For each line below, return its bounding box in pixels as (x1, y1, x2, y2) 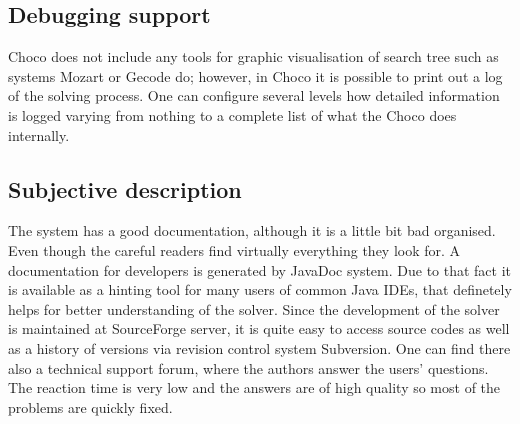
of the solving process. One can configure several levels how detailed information (8, 85, 500, 106)
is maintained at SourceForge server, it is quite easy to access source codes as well (8, 318, 510, 339)
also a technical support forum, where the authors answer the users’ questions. (8, 357, 489, 378)
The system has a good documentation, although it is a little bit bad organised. (8, 220, 496, 241)
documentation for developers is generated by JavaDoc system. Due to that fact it (8, 259, 512, 280)
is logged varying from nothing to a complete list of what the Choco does (8, 104, 457, 125)
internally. (8, 124, 70, 145)
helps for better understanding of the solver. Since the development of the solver (8, 298, 500, 319)
